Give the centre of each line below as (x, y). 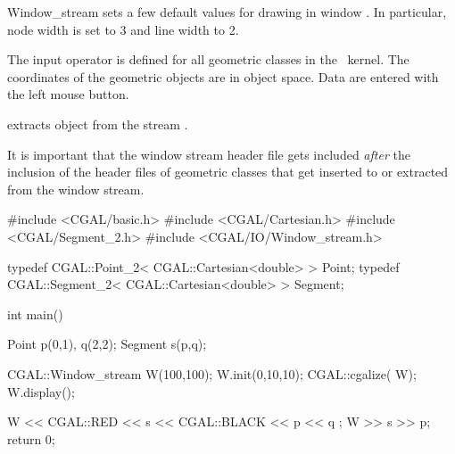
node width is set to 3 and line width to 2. (123, 29)
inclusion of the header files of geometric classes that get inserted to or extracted (228, 172)
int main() (35, 314)
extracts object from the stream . (98, 124)
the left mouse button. (68, 94)
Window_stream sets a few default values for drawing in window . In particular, (227, 12)
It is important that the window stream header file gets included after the (209, 154)
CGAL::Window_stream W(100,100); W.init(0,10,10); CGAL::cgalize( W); (212, 373)
